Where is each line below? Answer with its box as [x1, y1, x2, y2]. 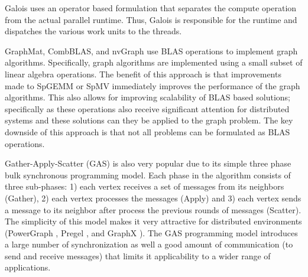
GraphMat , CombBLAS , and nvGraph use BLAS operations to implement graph [5, 44, 298, 57]
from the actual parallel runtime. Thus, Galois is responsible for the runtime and [5, 13, 297, 25]
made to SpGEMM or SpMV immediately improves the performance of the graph [5, 79, 300, 92]
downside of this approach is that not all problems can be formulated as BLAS [5, 125, 290, 138]
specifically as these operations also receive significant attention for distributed [5, 102, 290, 115]
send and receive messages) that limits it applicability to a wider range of [5, 249, 271, 262]
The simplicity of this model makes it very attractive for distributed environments [5, 215, 302, 227]
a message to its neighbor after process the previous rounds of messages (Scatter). [5, 203, 301, 216]
